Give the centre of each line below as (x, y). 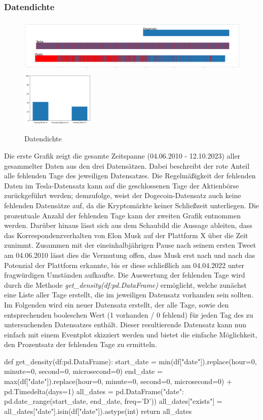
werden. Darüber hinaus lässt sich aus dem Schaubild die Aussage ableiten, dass (128, 225)
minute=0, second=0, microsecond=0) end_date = (83, 371)
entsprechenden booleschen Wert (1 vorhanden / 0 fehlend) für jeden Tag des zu (129, 314)
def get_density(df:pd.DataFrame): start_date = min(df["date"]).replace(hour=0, (130, 361)
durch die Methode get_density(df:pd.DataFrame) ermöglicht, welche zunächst (125, 284)
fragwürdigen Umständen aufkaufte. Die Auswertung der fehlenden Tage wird (125, 275)
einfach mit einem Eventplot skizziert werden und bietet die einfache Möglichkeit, (131, 334)
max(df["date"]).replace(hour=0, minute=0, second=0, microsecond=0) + (118, 381)
